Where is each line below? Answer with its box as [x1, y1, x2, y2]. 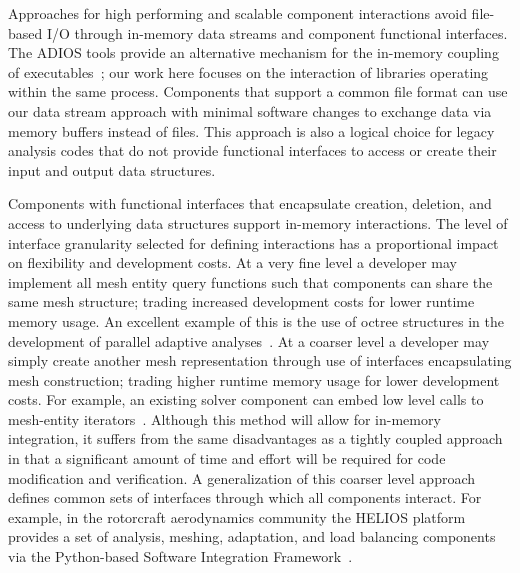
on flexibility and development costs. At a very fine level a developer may [8, 252, 457, 273]
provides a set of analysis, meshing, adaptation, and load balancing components [8, 526, 496, 547]
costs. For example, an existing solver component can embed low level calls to [8, 389, 484, 410]
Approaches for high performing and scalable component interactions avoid [8, 3, 467, 23]
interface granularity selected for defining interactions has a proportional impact [8, 232, 499, 253]
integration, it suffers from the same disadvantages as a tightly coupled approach [8, 428, 503, 449]
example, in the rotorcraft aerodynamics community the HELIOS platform [8, 506, 466, 527]
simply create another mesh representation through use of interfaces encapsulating [8, 350, 512, 371]
